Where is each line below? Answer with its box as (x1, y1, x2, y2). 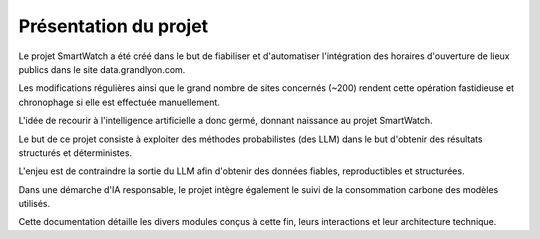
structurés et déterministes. (18, 146, 133, 159)
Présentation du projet (18, 15, 209, 37)
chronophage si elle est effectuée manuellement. (18, 96, 220, 108)
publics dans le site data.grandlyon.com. (18, 63, 186, 75)
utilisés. (18, 198, 51, 210)
